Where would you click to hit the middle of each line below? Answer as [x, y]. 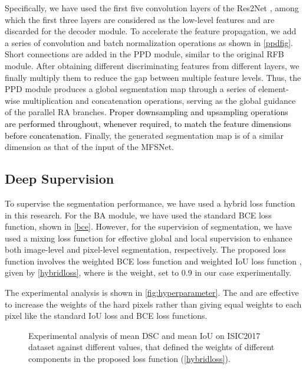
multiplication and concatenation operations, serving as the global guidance [159, 100]
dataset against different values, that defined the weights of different [152, 347]
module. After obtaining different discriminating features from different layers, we [152, 65]
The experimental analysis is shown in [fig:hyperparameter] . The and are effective [152, 293]
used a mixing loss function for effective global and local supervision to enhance [149, 238]
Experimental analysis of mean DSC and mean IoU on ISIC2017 [144, 335]
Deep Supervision [60, 179]
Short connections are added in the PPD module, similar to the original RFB [144, 54]
